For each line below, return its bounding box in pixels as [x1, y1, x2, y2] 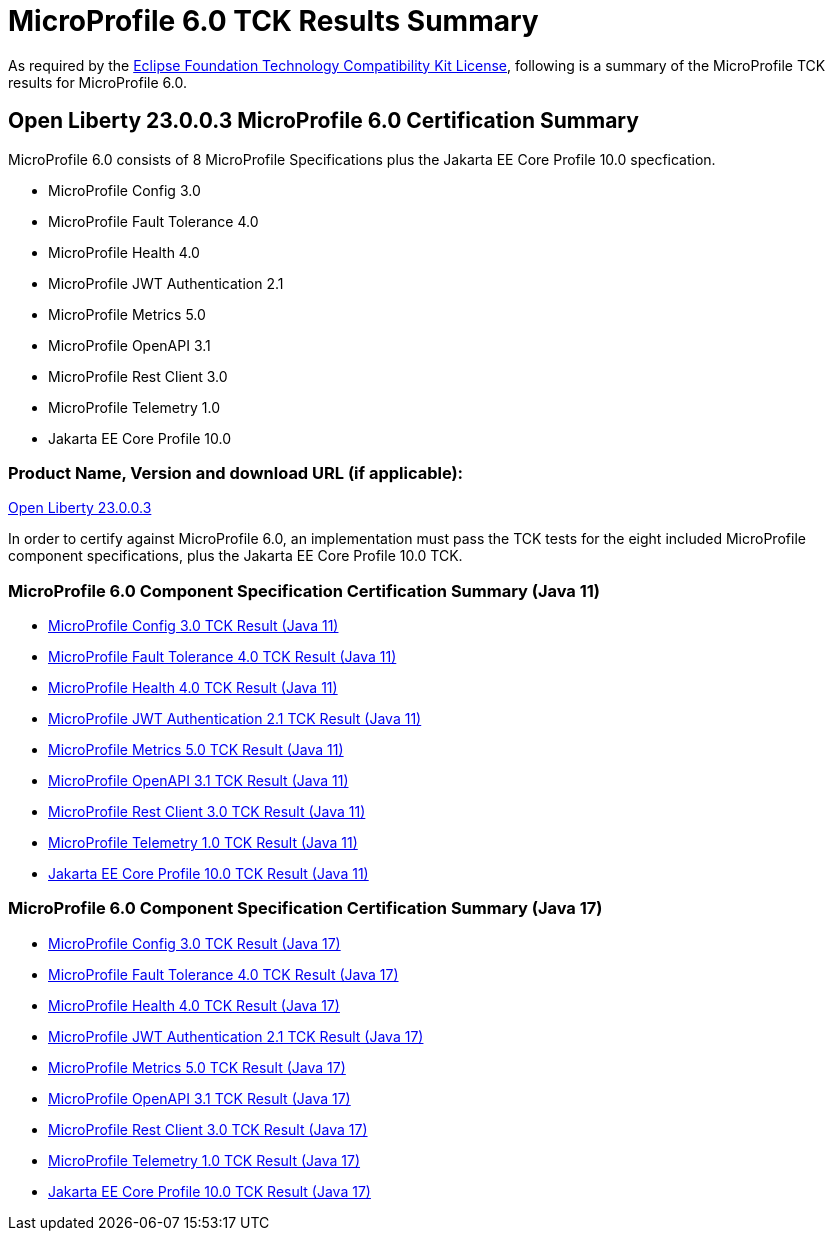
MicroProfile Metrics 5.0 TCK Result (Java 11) [48, 741, 344, 759]
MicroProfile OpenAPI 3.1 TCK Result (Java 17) [48, 1089, 351, 1107]
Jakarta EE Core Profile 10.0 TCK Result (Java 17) [48, 1182, 371, 1200]
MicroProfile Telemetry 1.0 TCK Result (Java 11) [48, 834, 358, 852]
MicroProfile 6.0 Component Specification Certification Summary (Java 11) [8, 580, 601, 601]
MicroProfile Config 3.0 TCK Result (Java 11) [48, 617, 339, 635]
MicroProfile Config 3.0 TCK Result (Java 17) [48, 934, 341, 952]
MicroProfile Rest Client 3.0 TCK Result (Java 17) [48, 1120, 368, 1138]
